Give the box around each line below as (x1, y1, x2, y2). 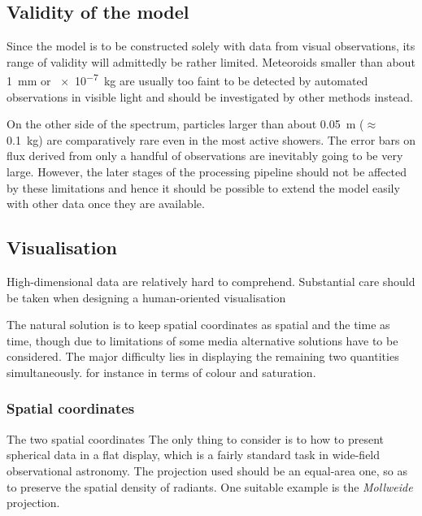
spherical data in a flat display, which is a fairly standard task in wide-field (7, 446, 381, 463)
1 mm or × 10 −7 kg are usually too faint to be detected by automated (7, 70, 368, 89)
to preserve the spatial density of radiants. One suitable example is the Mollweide (7, 478, 413, 495)
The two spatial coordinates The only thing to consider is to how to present (7, 430, 385, 447)
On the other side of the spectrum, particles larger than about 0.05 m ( (7, 115, 364, 132)
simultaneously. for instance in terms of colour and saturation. (7, 363, 316, 380)
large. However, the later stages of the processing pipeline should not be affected (7, 163, 407, 180)
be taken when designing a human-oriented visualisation (7, 288, 286, 306)
